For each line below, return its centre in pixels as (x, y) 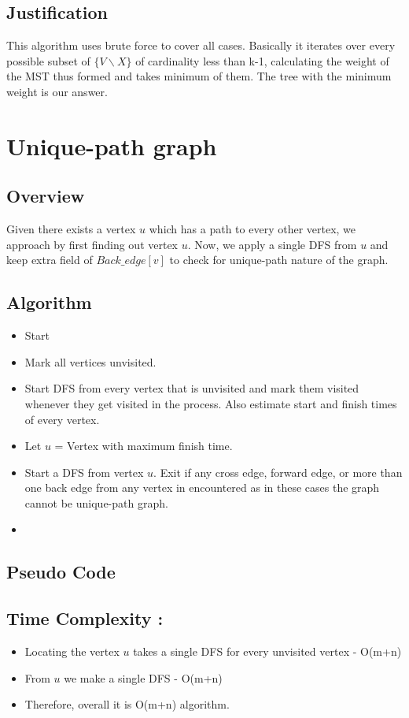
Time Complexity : (85, 618)
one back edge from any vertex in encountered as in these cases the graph (202, 487)
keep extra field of (50, 260)
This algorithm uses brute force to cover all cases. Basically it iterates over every (201, 45)
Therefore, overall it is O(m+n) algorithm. (127, 704)
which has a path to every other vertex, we (252, 229)
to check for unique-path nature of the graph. (279, 260)
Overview (46, 196)
